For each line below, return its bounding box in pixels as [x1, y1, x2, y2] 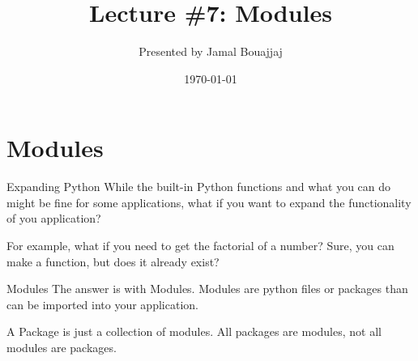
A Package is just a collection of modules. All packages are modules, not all [6, 323, 382, 340]
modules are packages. [6, 339, 117, 355]
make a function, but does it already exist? [6, 253, 220, 270]
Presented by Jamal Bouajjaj [139, 43, 283, 60]
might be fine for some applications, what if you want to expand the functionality [6, 193, 412, 210]
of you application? [6, 210, 101, 227]
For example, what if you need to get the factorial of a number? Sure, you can [6, 237, 395, 254]
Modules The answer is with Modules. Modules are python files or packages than [6, 280, 408, 297]
